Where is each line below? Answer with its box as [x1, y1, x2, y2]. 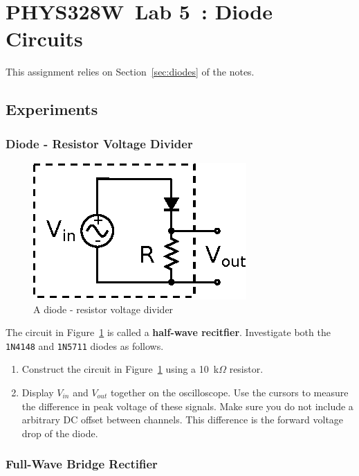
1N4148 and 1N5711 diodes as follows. [6, 338, 164, 353]
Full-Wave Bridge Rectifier [6, 455, 158, 473]
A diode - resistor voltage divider [33, 301, 174, 316]
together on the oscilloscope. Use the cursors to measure [110, 385, 349, 399]
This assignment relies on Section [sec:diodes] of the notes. [6, 64, 255, 79]
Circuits [6, 24, 83, 53]
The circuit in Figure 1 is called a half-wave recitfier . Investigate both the [6, 325, 331, 340]
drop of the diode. [21, 425, 98, 440]
